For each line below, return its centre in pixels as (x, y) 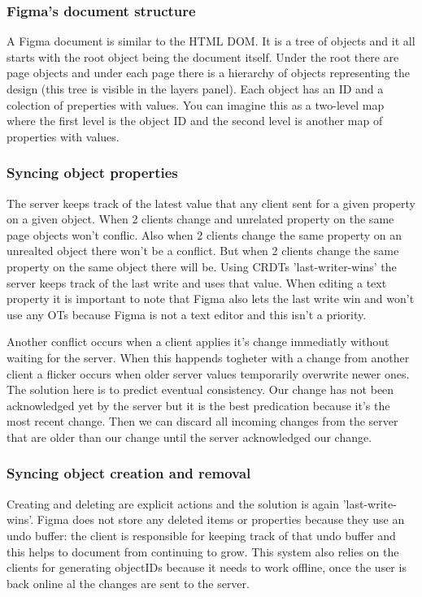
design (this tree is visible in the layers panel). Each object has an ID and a (195, 89)
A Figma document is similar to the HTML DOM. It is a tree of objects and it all (211, 41)
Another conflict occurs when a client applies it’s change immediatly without (198, 342)
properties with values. (63, 136)
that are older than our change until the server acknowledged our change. (189, 437)
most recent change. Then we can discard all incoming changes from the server (202, 421)
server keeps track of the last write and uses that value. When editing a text (197, 282)
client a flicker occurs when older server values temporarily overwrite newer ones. (208, 373)
